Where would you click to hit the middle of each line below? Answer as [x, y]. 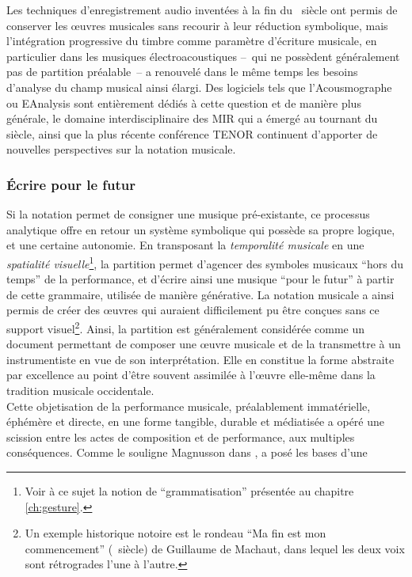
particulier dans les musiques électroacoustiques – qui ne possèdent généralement [203, 56]
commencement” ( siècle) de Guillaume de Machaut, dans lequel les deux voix [215, 548]
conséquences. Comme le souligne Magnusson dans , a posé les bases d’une [187, 452]
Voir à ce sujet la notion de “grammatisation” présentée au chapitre [189, 490]
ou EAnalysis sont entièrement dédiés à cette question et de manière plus [184, 102]
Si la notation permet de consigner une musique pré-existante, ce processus [188, 214]
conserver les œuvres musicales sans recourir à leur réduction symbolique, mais [197, 25]
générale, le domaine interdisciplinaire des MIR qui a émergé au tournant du [192, 118]
